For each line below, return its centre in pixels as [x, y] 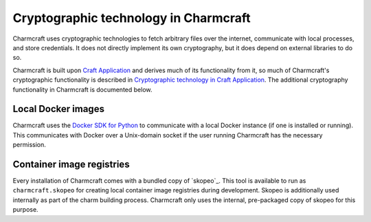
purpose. [25, 210]
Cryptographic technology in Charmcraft [132, 18]
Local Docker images [58, 109]
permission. [29, 145]
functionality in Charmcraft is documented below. [82, 89]
